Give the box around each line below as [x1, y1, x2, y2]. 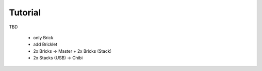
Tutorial [9, 7, 41, 18]
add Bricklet [33, 41, 58, 47]
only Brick [33, 35, 53, 40]
